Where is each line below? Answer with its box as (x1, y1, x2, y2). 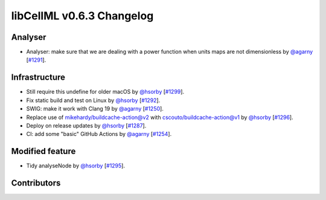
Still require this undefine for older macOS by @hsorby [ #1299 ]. (26, 88, 184, 95)
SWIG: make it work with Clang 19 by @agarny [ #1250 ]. (26, 105, 164, 112)
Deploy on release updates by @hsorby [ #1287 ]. (26, 121, 147, 129)
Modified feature (11, 146, 76, 156)
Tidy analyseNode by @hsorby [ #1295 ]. (26, 162, 125, 169)
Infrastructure (11, 73, 66, 83)
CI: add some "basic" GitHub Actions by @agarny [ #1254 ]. (26, 131, 172, 138)
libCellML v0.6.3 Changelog (11, 9, 154, 22)
